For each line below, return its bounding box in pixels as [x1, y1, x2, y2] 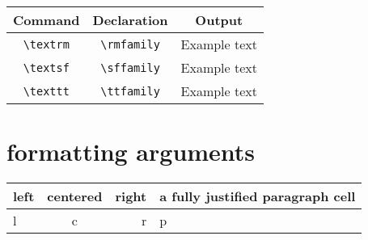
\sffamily [100, 61, 160, 74]
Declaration [92, 11, 168, 29]
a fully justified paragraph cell [159, 187, 356, 206]
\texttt [23, 84, 70, 98]
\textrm [23, 37, 70, 51]
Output [195, 11, 243, 29]
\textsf [23, 61, 70, 74]
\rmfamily [100, 37, 160, 51]
